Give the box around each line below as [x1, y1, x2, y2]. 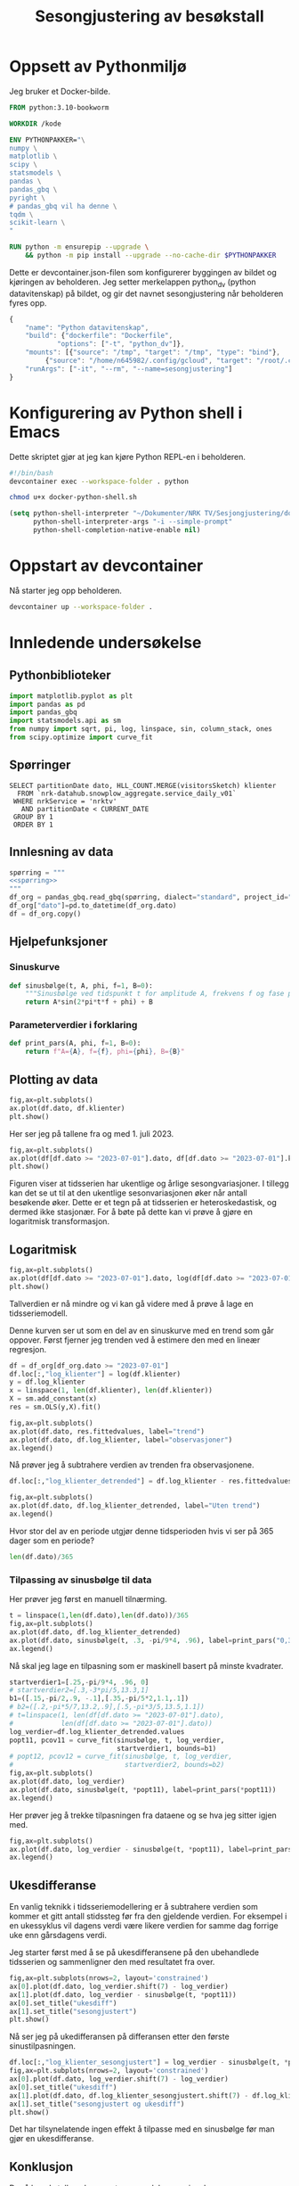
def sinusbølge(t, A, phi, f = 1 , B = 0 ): [9, 981, 153, 990]
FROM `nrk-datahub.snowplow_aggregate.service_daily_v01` [17, 789, 238, 798]
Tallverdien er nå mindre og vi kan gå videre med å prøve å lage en [9, 1298, 254, 1309]
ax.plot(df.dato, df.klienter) [9, 1104, 125, 1113]
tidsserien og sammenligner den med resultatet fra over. [9, 1957, 215, 1968]
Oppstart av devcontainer [9, 555, 204, 576]
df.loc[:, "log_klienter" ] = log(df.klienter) [9, 1369, 181, 1378]
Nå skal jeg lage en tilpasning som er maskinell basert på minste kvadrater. [9, 1660, 284, 1671]
